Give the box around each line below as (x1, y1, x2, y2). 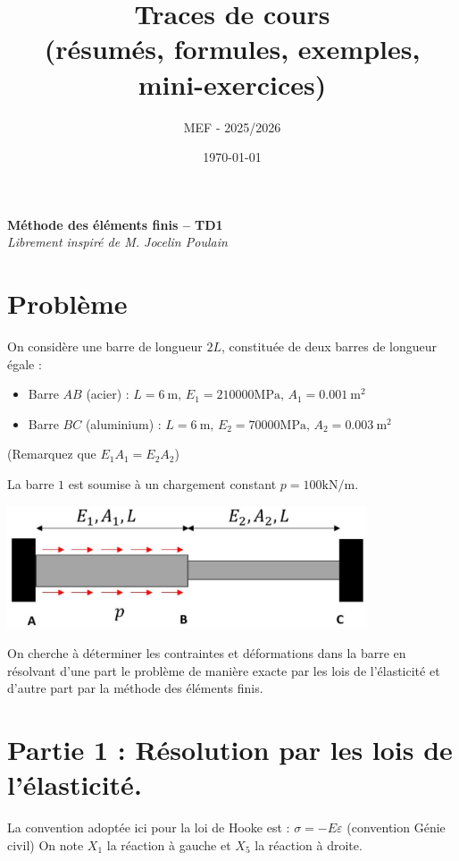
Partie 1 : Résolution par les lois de (7, 731, 453, 768)
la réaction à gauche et (106, 835, 231, 854)
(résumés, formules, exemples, (44, 30, 421, 67)
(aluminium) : (85, 414, 162, 433)
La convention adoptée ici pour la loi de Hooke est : (7, 818, 290, 837)
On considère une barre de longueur (7, 337, 203, 355)
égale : (7, 354, 42, 373)
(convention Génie (346, 818, 446, 837)
